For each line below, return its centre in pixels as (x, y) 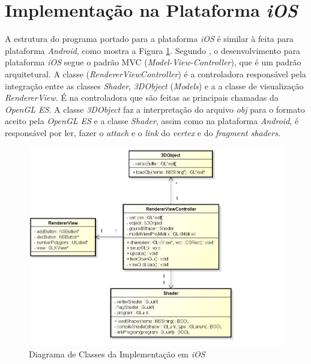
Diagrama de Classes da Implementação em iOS (117, 354)
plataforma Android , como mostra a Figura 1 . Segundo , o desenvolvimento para (152, 50)
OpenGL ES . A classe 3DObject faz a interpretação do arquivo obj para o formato (155, 109)
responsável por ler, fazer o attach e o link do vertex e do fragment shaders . (143, 132)
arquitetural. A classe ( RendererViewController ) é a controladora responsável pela (155, 73)
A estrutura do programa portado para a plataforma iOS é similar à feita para (149, 39)
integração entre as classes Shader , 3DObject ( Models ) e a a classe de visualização (154, 85)
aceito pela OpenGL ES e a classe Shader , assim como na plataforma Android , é (152, 121)
